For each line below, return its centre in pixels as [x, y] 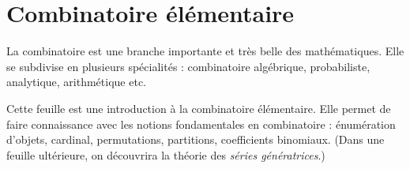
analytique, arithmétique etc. [77, 82]
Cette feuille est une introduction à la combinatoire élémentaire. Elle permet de [199, 108]
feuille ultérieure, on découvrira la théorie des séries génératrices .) [166, 154]
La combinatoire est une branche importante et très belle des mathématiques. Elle [205, 51]
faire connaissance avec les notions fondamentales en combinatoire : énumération [201, 124]
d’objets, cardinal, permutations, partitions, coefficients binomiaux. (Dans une [196, 139]
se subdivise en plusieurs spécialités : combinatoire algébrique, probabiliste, [188, 66]
